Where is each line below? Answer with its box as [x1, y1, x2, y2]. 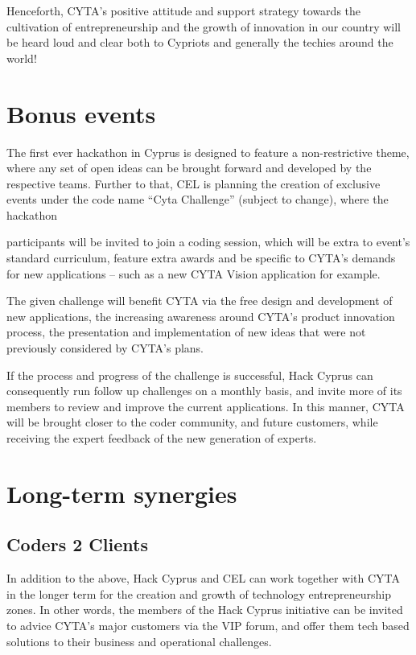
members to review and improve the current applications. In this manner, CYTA [6, 398, 405, 414]
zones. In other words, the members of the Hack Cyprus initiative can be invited [6, 601, 403, 618]
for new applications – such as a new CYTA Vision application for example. [6, 265, 381, 282]
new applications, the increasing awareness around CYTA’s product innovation [6, 307, 395, 324]
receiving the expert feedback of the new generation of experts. [6, 430, 317, 446]
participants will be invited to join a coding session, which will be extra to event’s [6, 233, 410, 250]
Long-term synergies [6, 476, 237, 509]
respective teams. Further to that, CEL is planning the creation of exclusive [6, 175, 381, 192]
